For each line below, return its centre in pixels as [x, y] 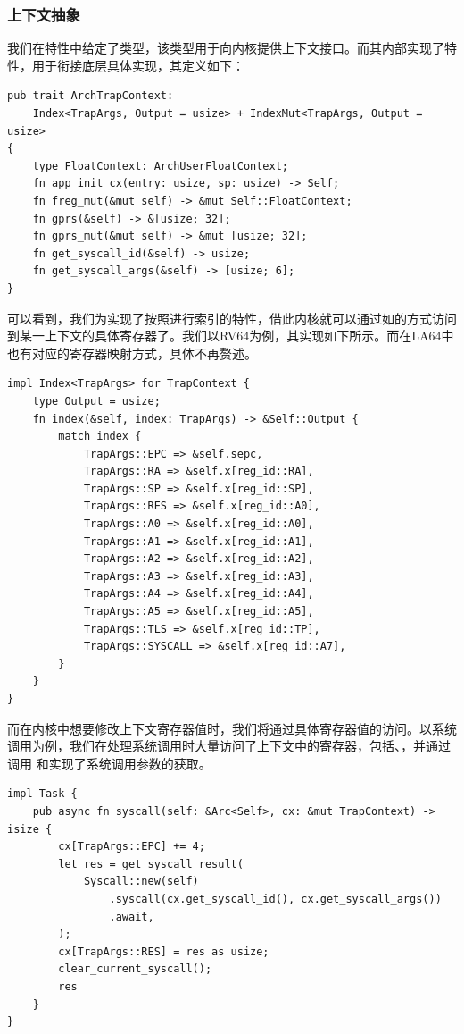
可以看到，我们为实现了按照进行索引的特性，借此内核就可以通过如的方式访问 [232, 318]
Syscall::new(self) [141, 882]
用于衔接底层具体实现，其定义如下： [138, 65]
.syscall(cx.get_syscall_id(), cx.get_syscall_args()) [275, 899]
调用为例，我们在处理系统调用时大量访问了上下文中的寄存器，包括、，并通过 [229, 746]
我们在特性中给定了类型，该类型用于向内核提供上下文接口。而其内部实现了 [226, 48]
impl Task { [42, 794]
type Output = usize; [96, 401]
